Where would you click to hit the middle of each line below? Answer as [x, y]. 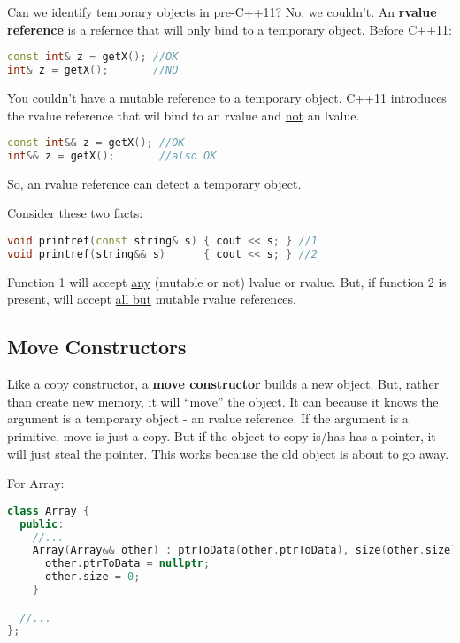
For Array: [36, 483]
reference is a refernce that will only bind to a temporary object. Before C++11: [230, 29]
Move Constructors [97, 347]
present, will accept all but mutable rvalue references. [152, 299]
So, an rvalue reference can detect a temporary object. [154, 183]
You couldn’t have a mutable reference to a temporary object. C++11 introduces [227, 97]
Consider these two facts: [75, 213]
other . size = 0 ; [92, 577]
